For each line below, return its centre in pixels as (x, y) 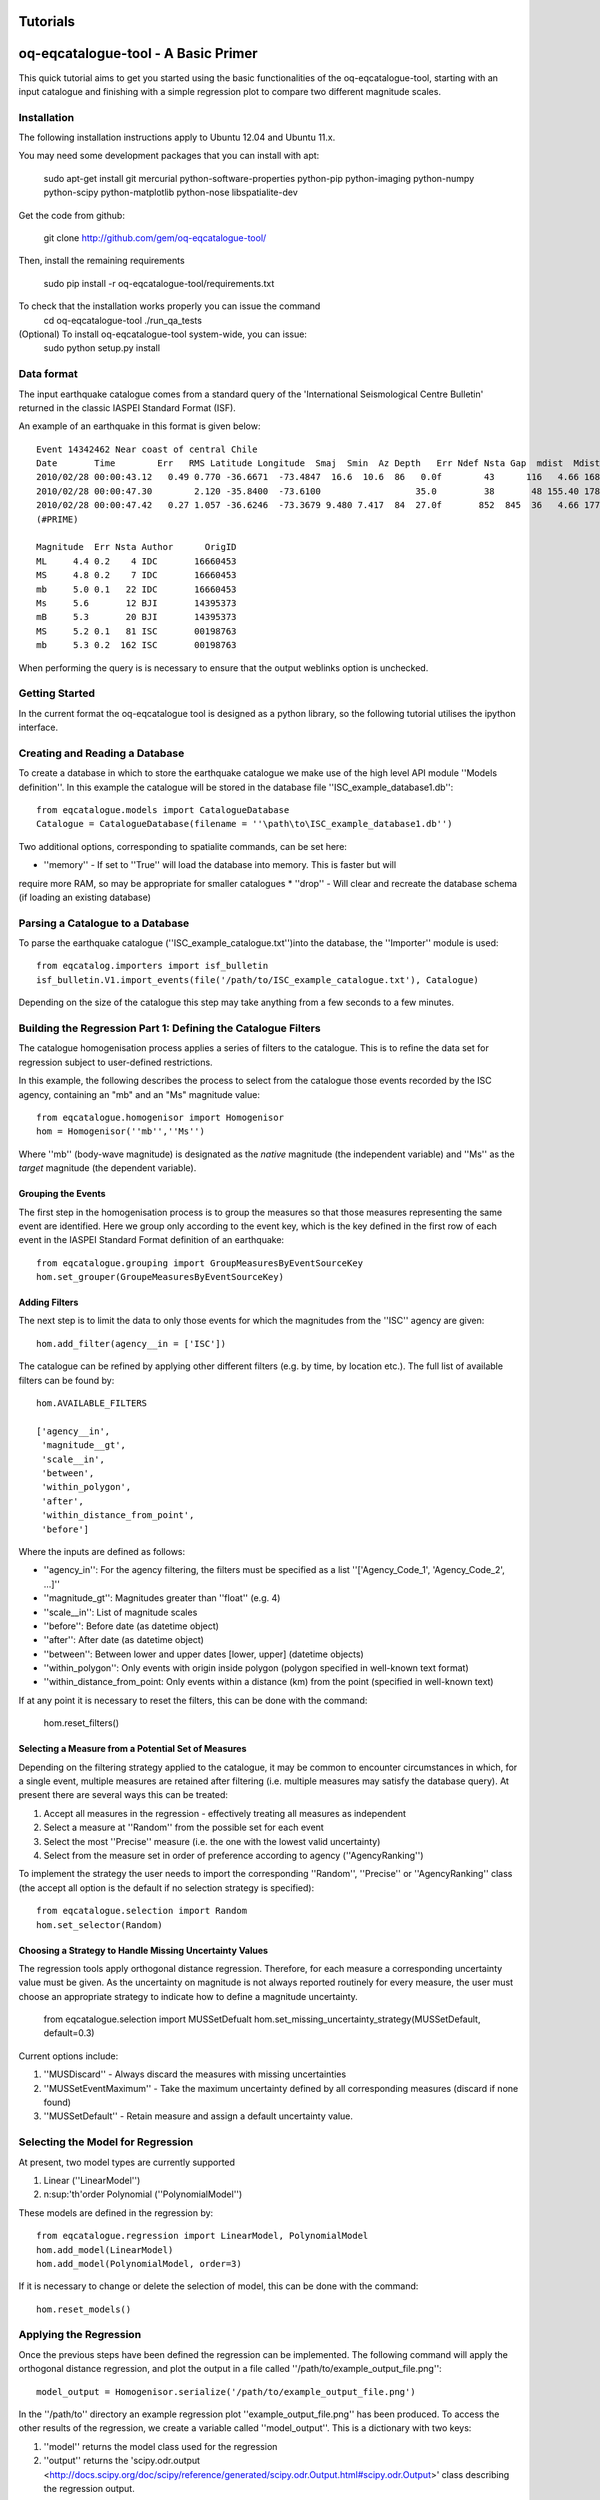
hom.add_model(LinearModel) (105, 2249)
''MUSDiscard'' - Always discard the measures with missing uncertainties (195, 2074)
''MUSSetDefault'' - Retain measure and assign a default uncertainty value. (198, 2116)
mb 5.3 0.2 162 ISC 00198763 (136, 645)
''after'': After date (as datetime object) (124, 1640)
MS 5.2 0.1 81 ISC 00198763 (136, 631)
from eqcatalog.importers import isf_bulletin (152, 966)
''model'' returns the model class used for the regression (160, 2446)
